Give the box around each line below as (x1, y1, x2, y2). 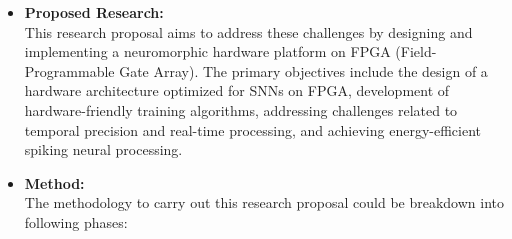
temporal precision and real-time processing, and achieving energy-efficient (24, 119, 481, 140)
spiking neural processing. (24, 139, 183, 160)
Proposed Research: (24, 2, 164, 22)
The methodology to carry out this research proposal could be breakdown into (24, 192, 505, 213)
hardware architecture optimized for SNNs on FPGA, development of (24, 80, 450, 101)
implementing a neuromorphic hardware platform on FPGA (24, 41, 391, 62)
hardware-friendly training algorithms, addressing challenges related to (24, 99, 458, 120)
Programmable (24, 60, 115, 81)
